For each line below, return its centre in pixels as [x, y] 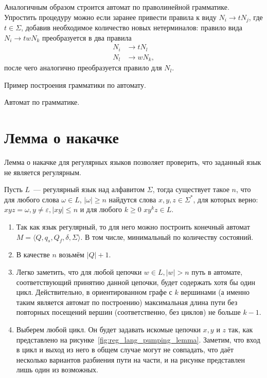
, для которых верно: [226, 199]
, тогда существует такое [191, 189]
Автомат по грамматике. [42, 102]
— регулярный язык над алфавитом [89, 189]
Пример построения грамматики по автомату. [75, 84]
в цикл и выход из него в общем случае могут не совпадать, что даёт [125, 349]
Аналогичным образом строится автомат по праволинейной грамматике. [117, 7]
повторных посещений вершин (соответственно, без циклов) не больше [128, 312]
